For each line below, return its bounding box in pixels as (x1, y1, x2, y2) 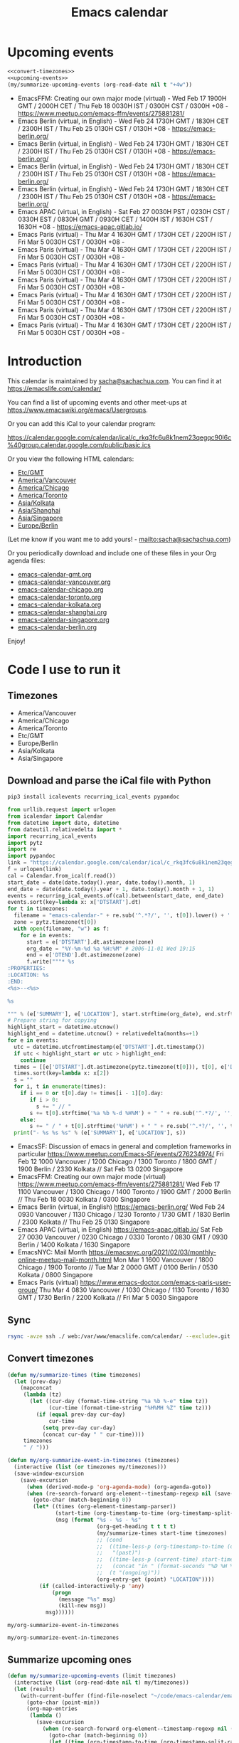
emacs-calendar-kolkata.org (17, 600, 102, 609)
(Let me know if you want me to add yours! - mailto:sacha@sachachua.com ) (7, 535, 231, 543)
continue (20, 1057, 46, 1064)
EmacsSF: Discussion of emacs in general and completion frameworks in (17, 1142, 232, 1151)
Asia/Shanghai (17, 506, 60, 514)
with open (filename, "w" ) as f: (14, 925, 110, 932)
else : (20, 1116, 37, 1124)
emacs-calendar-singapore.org (17, 615, 110, 624)
